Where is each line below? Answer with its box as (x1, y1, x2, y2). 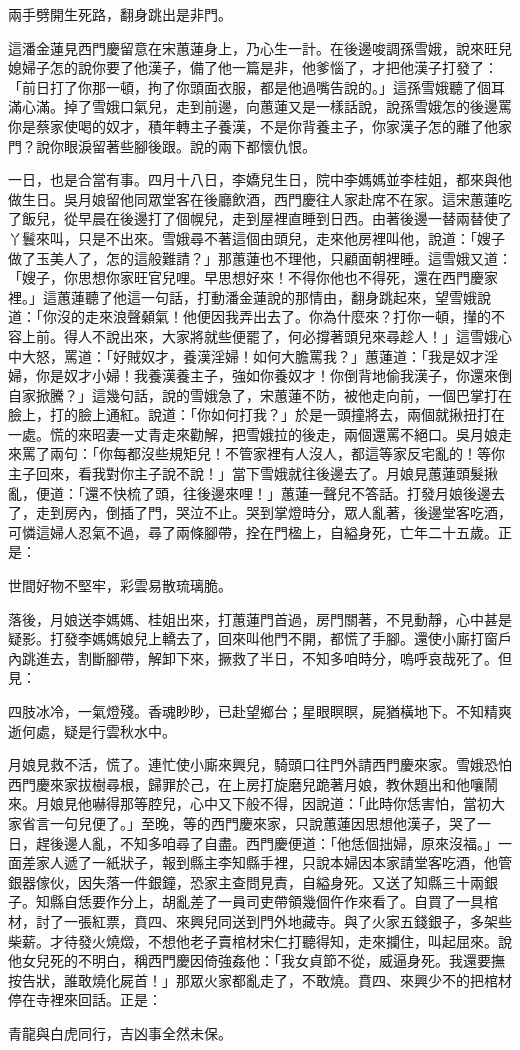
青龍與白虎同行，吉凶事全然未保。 (8, 1022, 232, 1043)
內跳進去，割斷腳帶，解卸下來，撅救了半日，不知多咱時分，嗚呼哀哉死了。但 (8, 647, 512, 668)
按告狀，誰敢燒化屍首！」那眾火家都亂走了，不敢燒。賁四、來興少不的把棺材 (8, 969, 512, 990)
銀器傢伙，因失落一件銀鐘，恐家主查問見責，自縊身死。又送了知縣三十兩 (8, 871, 484, 892)
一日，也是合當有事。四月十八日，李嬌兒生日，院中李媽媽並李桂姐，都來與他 (8, 169, 512, 190)
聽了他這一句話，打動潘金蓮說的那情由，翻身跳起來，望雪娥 (84, 286, 477, 307)
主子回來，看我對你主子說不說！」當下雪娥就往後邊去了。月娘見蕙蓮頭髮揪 (8, 463, 498, 484)
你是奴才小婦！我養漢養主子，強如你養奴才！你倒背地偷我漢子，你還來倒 (35, 365, 512, 386)
